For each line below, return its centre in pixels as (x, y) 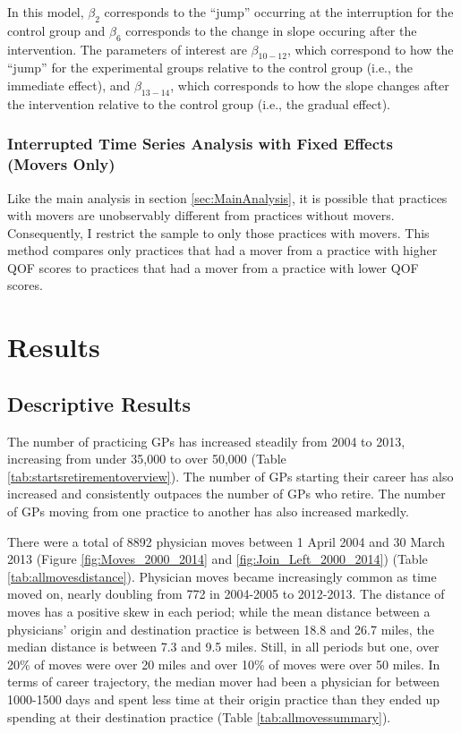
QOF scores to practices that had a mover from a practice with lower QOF (213, 267)
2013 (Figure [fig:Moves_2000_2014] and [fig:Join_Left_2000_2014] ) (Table (218, 559)
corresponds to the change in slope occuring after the (271, 30)
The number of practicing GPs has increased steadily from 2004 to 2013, (206, 441)
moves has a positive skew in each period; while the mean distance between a (219, 611)
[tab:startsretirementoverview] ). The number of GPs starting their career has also (230, 476)
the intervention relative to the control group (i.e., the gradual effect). (199, 103)
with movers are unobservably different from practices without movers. (201, 215)
